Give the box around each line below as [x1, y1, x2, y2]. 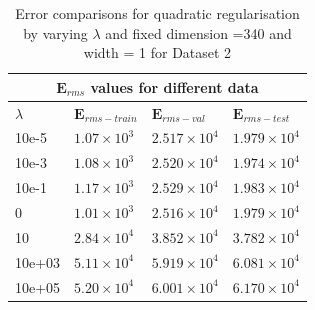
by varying [23, 22, 88, 43]
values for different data [90, 76, 259, 97]
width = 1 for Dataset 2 [83, 42, 232, 63]
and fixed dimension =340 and [105, 22, 292, 43]
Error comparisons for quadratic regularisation [15, 3, 300, 23]
